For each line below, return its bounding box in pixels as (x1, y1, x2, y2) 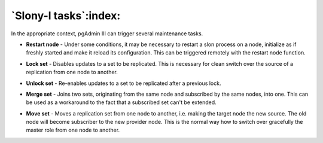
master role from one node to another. (26, 126, 120, 134)
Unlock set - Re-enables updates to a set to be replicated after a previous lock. (26, 80, 221, 87)
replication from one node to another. (26, 69, 118, 76)
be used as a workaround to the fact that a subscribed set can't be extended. (26, 99, 217, 106)
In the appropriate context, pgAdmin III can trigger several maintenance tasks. (11, 30, 203, 37)
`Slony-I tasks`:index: (11, 9, 121, 22)
